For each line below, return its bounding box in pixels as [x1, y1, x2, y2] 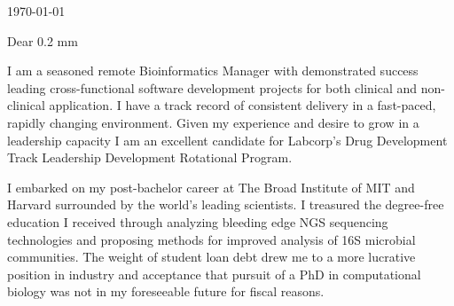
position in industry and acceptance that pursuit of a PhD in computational [7, 264, 421, 283]
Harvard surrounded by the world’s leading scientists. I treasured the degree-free [7, 195, 444, 214]
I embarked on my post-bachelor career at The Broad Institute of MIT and [7, 177, 415, 196]
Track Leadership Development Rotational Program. [7, 148, 293, 167]
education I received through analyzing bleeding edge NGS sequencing [7, 212, 388, 231]
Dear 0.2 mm [7, 31, 78, 50]
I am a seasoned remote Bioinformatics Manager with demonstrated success [7, 61, 419, 80]
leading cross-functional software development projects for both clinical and [7, 78, 418, 97]
